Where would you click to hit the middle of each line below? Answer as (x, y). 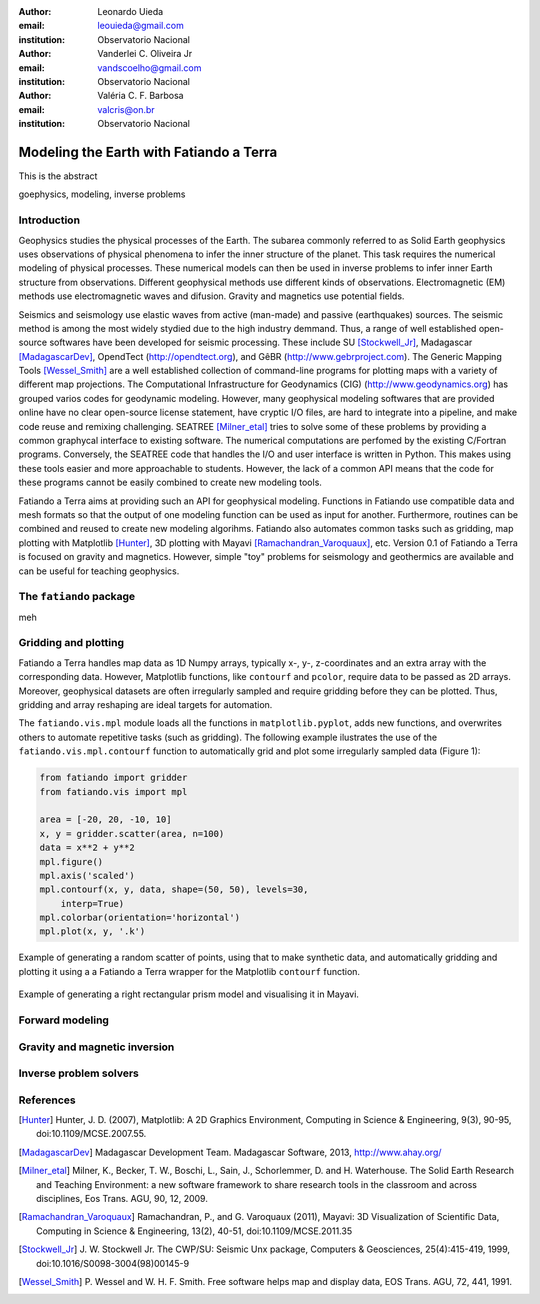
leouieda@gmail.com (140, 26)
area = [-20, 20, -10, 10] (105, 819)
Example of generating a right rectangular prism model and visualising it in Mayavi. (189, 994)
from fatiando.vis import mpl (113, 791)
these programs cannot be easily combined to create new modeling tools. (170, 482)
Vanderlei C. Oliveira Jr (145, 54)
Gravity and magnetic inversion (96, 1047)
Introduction (49, 220)
